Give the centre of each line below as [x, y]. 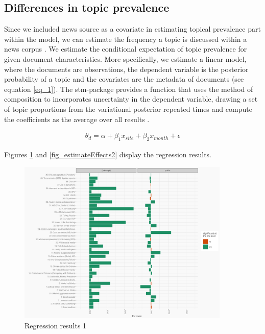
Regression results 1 [56, 325]
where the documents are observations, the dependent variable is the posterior [126, 69]
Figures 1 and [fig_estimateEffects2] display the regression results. [108, 154]
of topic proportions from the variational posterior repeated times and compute [128, 109]
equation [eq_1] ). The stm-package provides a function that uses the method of [129, 89]
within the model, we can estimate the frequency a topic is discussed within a [126, 39]
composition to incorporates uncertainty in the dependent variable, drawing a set [131, 99]
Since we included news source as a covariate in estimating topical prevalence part [132, 29]
